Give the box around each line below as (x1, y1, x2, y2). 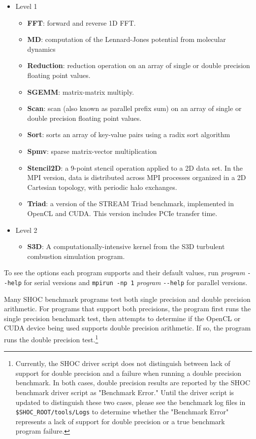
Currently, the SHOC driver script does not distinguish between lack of (15, 358, 230, 368)
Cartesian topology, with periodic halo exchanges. (27, 182, 177, 192)
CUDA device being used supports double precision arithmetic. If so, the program (4, 323, 251, 333)
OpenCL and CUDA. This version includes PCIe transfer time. (27, 208, 218, 218)
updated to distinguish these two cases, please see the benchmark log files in (15, 397, 246, 407)
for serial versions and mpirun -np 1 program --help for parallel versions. (24, 277, 248, 287)
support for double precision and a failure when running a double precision (15, 367, 242, 378)
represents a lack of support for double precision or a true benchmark (15, 416, 225, 426)
